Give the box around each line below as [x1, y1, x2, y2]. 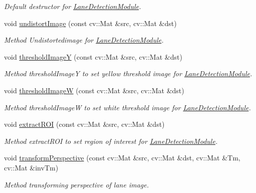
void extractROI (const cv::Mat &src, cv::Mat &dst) [4, 119, 165, 129]
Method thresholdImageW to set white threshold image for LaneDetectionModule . [4, 102, 251, 112]
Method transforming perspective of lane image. [4, 179, 149, 189]
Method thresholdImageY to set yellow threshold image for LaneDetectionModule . [4, 68, 252, 79]
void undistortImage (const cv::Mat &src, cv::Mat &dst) [4, 18, 177, 28]
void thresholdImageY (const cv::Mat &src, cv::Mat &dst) [4, 51, 182, 62]
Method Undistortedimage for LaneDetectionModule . [4, 35, 164, 45]
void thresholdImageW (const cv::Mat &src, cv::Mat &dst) [4, 85, 184, 95]
